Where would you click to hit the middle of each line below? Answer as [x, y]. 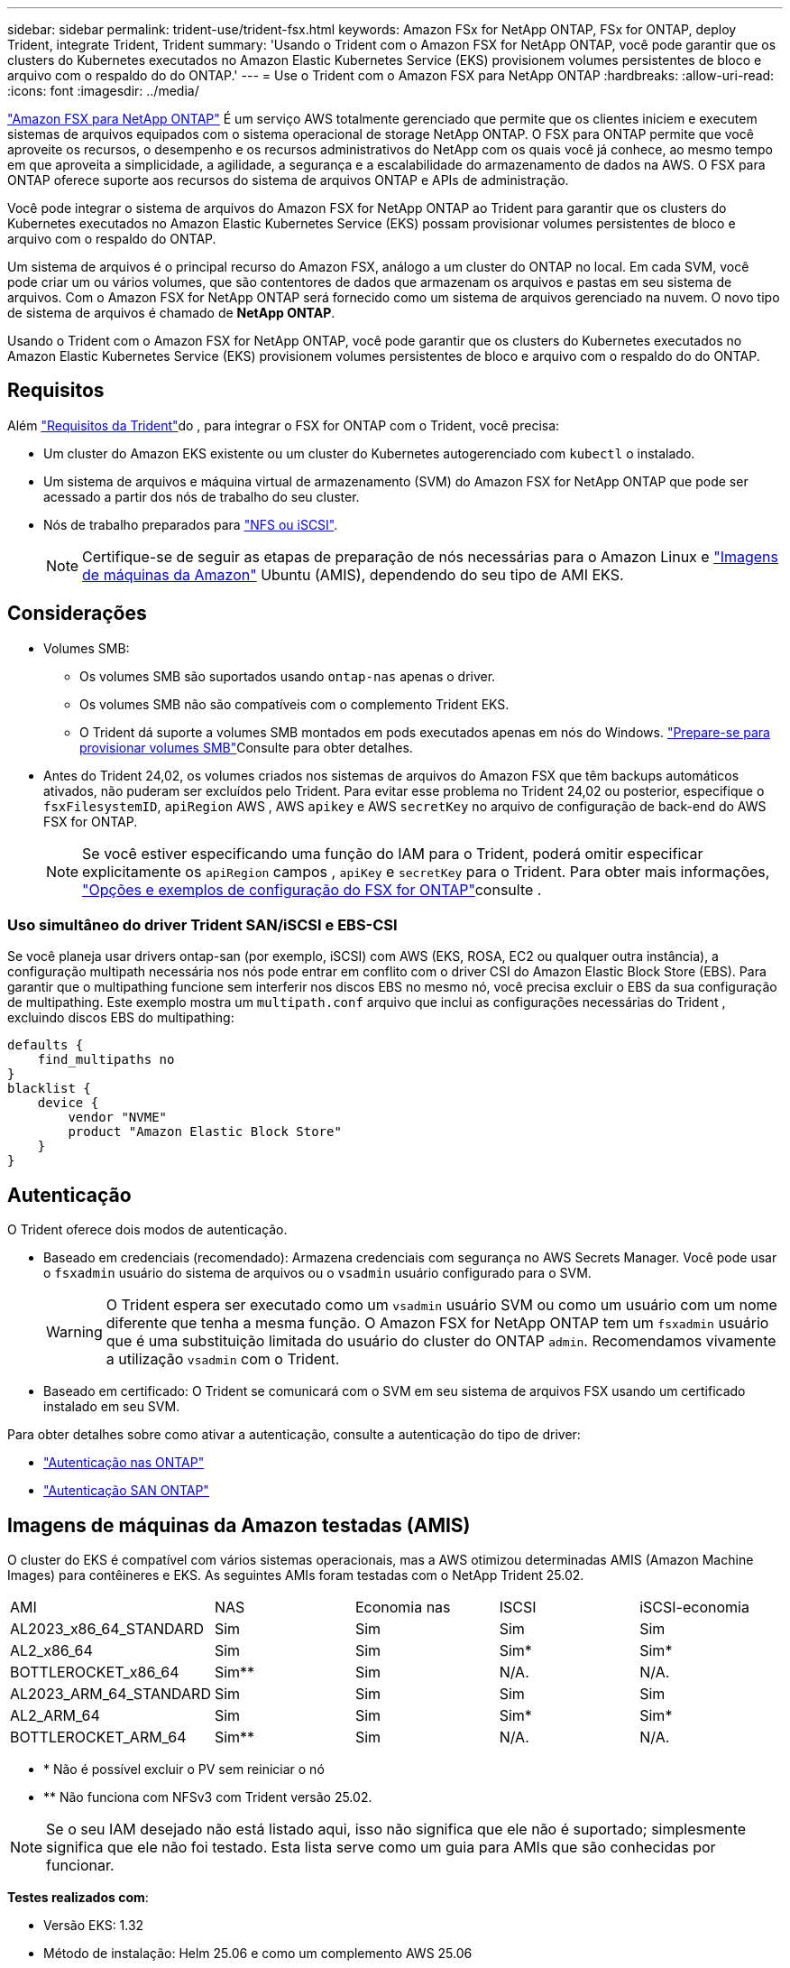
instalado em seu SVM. [112, 1407]
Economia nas [403, 1608]
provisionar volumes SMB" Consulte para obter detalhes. [246, 747]
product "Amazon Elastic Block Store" [205, 1132]
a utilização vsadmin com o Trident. [223, 1359]
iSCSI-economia [694, 1608]
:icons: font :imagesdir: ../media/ [103, 91]
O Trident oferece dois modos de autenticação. [147, 1230]
